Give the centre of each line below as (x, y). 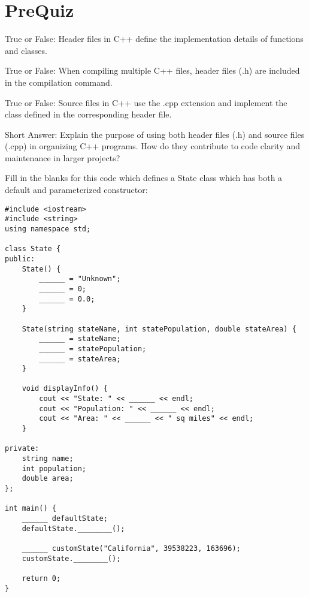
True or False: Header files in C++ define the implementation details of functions (154, 39)
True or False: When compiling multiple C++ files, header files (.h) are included (152, 70)
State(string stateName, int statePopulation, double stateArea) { (159, 329)
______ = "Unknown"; (80, 279)
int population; (54, 468)
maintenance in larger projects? (63, 157)
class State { (33, 249)
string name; (48, 459)
